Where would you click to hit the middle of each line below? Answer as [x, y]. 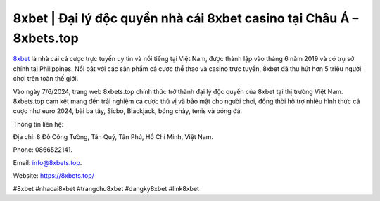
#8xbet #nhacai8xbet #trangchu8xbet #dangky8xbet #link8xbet [106, 188]
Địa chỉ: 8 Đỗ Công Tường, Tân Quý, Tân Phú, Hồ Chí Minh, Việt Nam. [113, 137]
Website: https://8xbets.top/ [54, 176]
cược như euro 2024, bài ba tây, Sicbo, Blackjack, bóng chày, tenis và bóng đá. [128, 111]
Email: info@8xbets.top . [47, 162]
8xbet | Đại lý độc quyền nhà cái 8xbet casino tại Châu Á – [186, 18]
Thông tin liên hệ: [38, 124]
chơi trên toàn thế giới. [46, 79]
